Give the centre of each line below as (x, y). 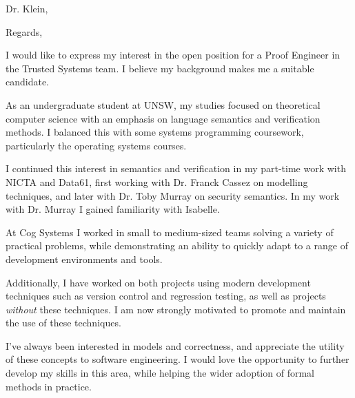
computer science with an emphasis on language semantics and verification (163, 118)
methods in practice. (49, 386)
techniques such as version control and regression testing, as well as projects (166, 296)
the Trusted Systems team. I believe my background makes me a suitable (160, 68)
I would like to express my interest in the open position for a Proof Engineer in (173, 55)
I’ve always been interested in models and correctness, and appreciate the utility (175, 345)
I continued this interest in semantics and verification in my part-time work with (176, 168)
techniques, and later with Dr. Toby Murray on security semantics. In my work (173, 195)
